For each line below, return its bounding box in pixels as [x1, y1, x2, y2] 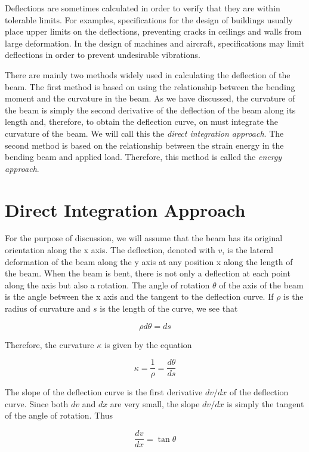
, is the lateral [222, 244, 273, 256]
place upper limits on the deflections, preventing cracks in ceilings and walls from [5, 25, 302, 38]
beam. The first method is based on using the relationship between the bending [5, 80, 295, 93]
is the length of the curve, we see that [100, 302, 238, 314]
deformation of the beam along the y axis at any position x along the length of [5, 255, 293, 267]
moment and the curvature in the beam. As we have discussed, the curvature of [5, 92, 295, 104]
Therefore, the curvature [5, 338, 94, 350]
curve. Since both [5, 397, 69, 410]
